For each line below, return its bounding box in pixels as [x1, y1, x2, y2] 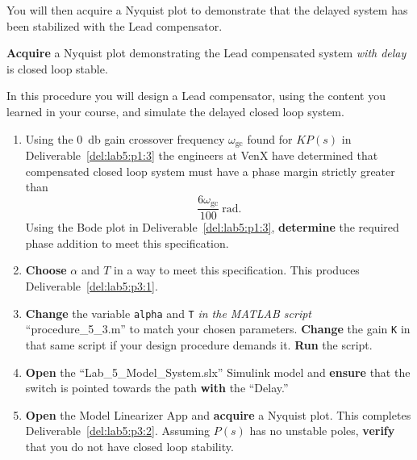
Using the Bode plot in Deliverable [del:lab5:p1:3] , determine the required [25, 219, 399, 236]
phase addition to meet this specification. [25, 234, 229, 251]
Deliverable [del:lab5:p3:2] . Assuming [25, 422, 211, 439]
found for [247, 130, 293, 147]
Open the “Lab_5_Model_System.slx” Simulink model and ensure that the [25, 363, 411, 380]
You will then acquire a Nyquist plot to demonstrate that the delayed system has [6, 2, 408, 18]
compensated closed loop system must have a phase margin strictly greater [25, 162, 395, 179]
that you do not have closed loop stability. [25, 437, 234, 454]
